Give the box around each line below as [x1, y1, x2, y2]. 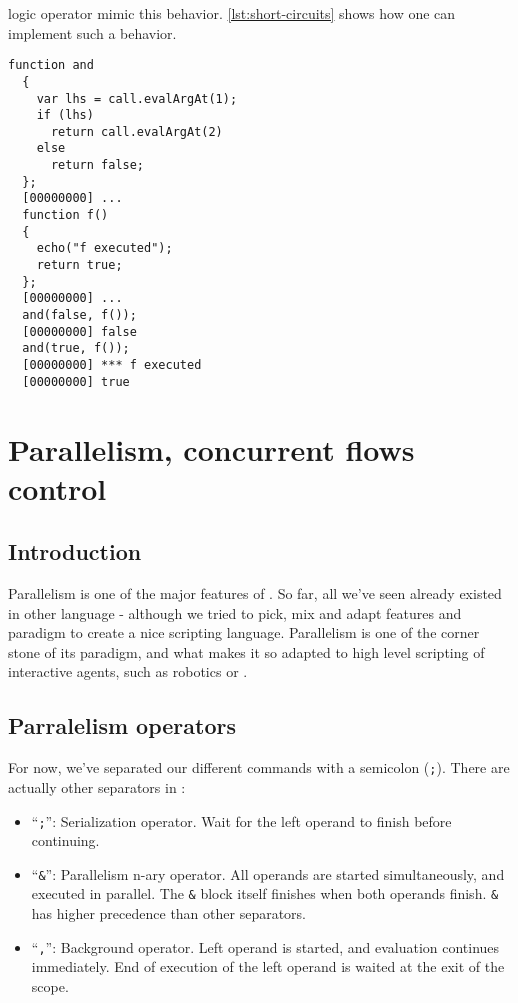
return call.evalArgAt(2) [50, 124, 223, 139]
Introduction [8, 536, 142, 567]
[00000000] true [22, 374, 130, 389]
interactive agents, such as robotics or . [8, 661, 248, 682]
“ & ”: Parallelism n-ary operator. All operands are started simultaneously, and [31, 863, 505, 884]
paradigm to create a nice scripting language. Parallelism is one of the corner [8, 622, 480, 643]
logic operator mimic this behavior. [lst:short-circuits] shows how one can [8, 3, 456, 23]
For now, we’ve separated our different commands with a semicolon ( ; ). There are [8, 757, 510, 778]
